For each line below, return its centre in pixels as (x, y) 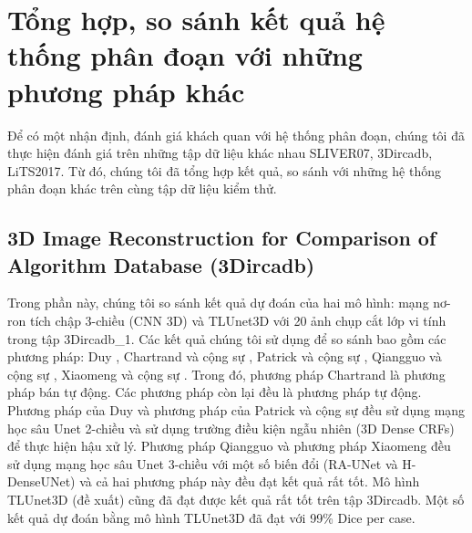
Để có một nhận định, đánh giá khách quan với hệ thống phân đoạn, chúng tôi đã (236, 135)
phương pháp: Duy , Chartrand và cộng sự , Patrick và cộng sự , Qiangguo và (225, 356)
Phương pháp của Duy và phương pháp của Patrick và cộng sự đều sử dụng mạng (236, 410)
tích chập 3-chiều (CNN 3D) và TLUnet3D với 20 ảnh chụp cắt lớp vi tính (238, 321)
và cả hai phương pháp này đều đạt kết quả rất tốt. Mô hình (250, 481)
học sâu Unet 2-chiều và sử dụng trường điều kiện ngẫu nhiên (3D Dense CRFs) (231, 428)
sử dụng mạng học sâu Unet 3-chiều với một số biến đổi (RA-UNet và (203, 463)
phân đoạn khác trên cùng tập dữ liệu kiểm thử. (142, 188)
